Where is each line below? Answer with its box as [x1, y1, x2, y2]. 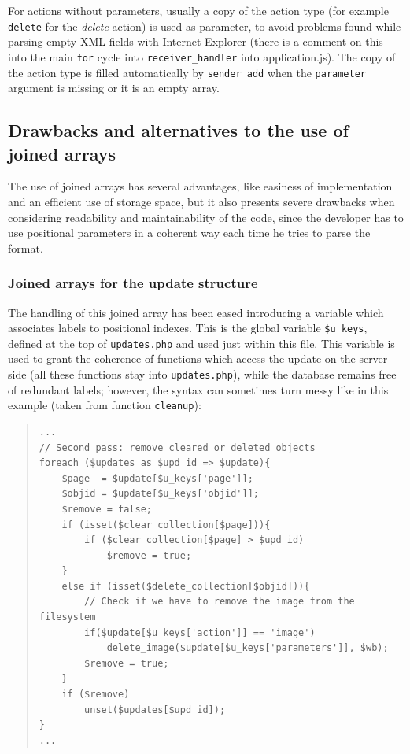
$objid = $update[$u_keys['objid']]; [61, 488, 259, 500]
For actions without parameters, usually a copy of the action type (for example [8, 2, 389, 18]
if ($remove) [61, 689, 130, 700]
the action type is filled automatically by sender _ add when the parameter [8, 64, 367, 80]
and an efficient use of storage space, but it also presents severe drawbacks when [8, 193, 395, 209]
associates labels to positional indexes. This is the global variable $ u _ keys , [8, 320, 368, 336]
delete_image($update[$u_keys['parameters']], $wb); [106, 642, 389, 654]
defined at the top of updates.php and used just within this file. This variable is [8, 334, 395, 351]
